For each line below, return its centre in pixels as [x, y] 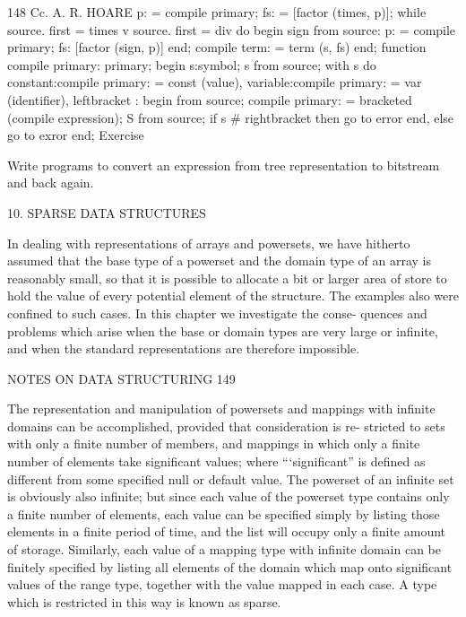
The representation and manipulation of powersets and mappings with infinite [221, 408]
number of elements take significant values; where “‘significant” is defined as [216, 461]
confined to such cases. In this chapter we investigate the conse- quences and [217, 313]
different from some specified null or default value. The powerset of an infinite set [231, 478]
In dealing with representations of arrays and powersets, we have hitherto [209, 243]
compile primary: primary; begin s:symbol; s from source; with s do [192, 64]
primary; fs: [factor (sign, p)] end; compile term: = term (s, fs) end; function [217, 47]
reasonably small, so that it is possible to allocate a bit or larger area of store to [227, 278]
